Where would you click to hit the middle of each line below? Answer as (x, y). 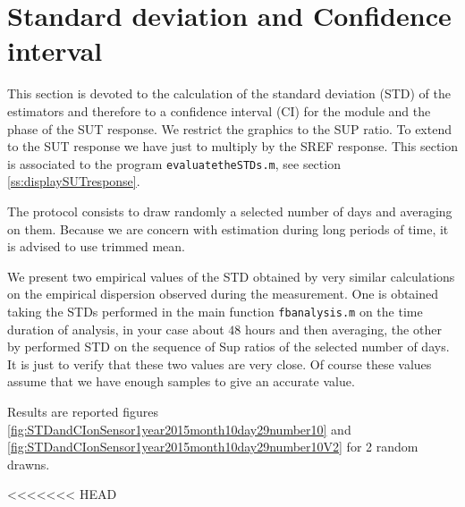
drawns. (29, 464)
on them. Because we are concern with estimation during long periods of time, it (228, 228)
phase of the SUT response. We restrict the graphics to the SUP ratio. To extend (229, 128)
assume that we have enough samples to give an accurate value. (181, 381)
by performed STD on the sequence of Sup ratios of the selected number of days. (228, 346)
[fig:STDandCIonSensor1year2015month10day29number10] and (179, 429)
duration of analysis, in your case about (116, 329)
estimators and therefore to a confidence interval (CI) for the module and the (219, 110)
